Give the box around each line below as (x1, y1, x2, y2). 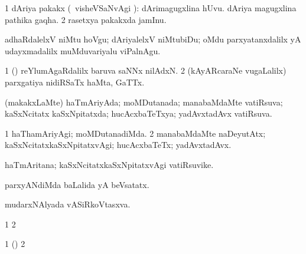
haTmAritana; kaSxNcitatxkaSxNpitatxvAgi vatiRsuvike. (5, 158, 214, 170)
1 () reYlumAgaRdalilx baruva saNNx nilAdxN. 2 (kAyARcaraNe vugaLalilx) (5, 64, 287, 77)
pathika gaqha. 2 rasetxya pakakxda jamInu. (5, 13, 167, 25)
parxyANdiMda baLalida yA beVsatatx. (5, 178, 149, 190)
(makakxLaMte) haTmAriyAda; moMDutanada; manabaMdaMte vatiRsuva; (5, 95, 283, 108)
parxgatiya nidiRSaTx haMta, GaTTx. (5, 75, 145, 88)
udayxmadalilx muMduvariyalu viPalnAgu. (5, 44, 161, 57)
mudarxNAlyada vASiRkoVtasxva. (5, 198, 131, 210)
